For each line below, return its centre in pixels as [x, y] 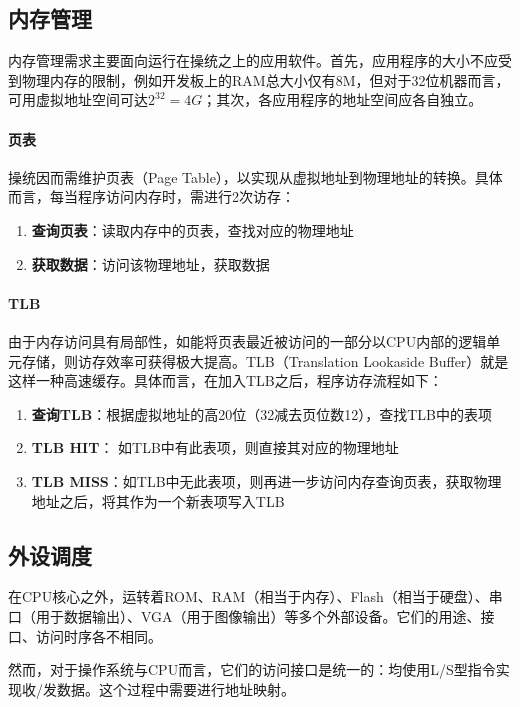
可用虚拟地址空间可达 [78, 99]
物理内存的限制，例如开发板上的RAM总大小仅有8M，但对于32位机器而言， [265, 79]
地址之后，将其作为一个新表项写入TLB [158, 500]
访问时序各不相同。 [98, 635]
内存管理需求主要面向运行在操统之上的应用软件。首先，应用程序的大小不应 [253, 60]
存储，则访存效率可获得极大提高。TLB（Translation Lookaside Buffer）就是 [265, 360]
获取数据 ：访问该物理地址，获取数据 [150, 263]
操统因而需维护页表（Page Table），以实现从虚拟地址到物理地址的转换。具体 [255, 176]
